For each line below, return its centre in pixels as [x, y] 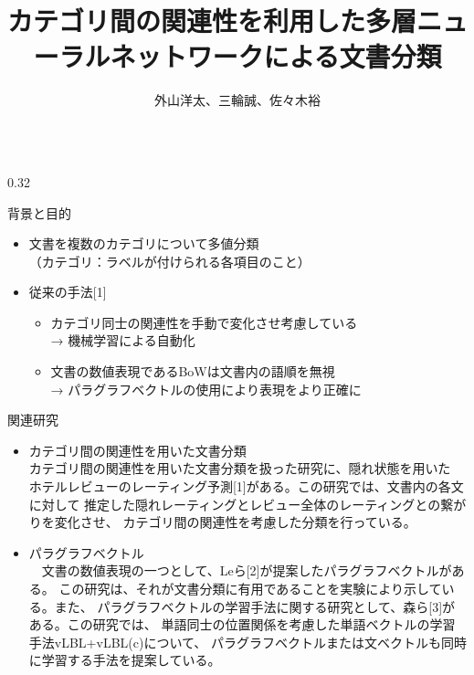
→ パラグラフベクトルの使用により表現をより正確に [206, 389]
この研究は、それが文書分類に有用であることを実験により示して [250, 588]
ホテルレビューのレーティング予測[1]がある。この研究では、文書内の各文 [246, 486]
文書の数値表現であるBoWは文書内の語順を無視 [193, 371]
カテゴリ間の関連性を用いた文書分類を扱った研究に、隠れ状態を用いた [240, 468]
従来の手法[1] [68, 292]
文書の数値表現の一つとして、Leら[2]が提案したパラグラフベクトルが [247, 570]
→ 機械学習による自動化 [123, 340]
